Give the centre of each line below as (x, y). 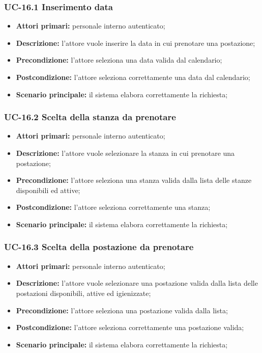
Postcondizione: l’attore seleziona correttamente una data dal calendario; (133, 77)
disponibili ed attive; (48, 190)
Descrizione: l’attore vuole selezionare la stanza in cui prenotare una (125, 153)
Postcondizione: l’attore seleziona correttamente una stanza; (113, 207)
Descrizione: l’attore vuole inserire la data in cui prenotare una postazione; (136, 43)
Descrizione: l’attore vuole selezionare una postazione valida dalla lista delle (137, 283)
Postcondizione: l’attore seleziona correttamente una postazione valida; (130, 327)
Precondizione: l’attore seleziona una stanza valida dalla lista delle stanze (134, 180)
